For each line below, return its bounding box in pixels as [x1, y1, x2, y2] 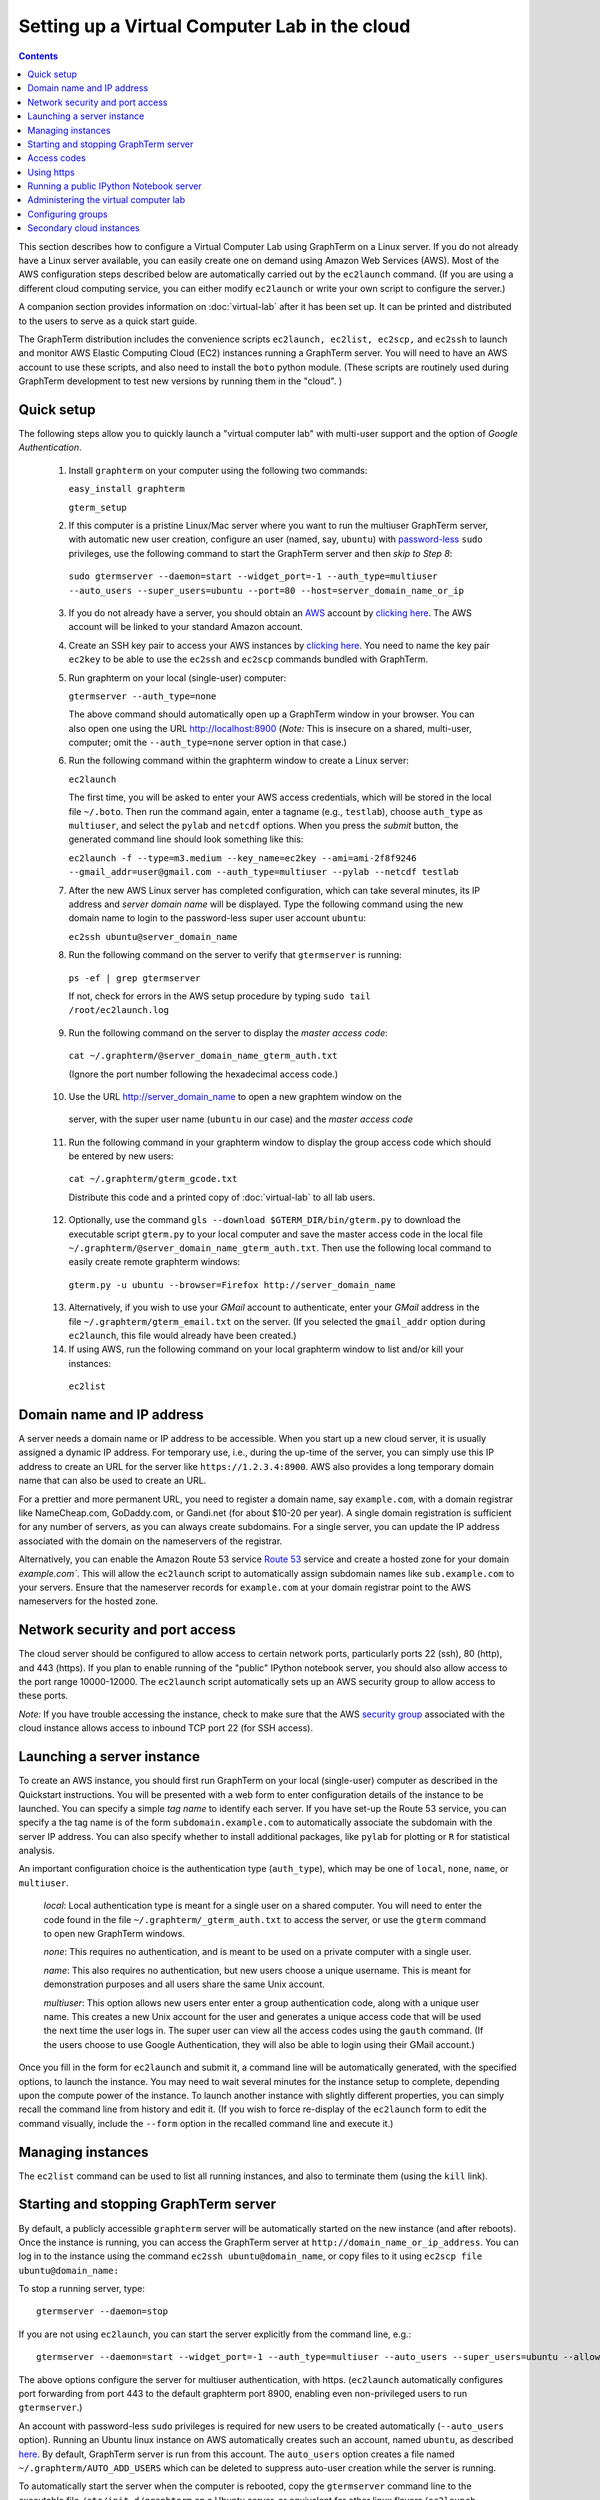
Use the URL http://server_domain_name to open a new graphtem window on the [68, 1090, 402, 1102]
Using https [27, 166, 75, 178]
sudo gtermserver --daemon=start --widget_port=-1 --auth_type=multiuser [68, 571, 439, 582]
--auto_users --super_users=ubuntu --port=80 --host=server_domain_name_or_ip [68, 585, 465, 596]
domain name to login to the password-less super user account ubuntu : [68, 912, 367, 924]
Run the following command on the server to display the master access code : [68, 1026, 389, 1039]
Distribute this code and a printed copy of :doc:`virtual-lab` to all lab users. [68, 1191, 376, 1203]
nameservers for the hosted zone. [18, 1595, 159, 1607]
